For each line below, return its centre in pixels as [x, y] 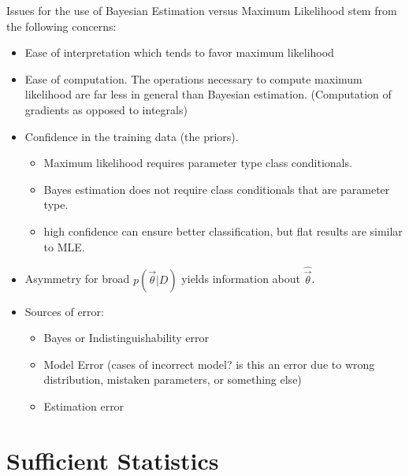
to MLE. [64, 246]
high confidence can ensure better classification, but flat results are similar [223, 231]
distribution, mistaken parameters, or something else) [173, 379]
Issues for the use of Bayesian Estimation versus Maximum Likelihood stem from [202, 10]
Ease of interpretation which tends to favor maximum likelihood [179, 52]
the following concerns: [61, 26]
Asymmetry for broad [77, 279]
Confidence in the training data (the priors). [132, 136]
